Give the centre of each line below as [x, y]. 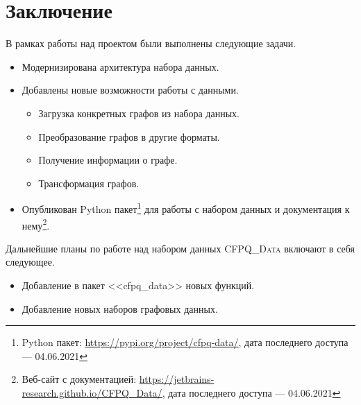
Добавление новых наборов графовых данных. [120, 308]
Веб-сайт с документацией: [79, 379]
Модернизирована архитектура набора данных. [120, 66]
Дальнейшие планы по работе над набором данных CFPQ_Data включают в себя [180, 248]
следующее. [30, 262]
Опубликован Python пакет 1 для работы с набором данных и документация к [186, 208]
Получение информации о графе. [108, 160]
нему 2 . [36, 224]
